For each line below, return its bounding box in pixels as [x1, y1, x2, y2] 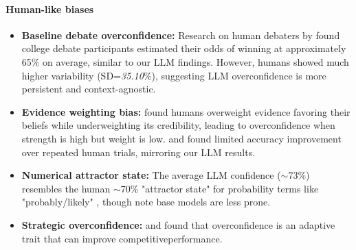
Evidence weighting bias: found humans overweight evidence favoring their [21, 104, 351, 118]
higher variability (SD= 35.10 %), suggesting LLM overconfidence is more [21, 68, 326, 82]
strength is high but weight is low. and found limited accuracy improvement [21, 131, 342, 145]
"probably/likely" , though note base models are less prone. [21, 195, 271, 209]
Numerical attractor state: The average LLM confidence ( [21, 168, 281, 182]
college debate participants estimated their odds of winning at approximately [21, 41, 346, 55]
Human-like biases [5, 1, 94, 16]
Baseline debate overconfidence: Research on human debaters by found [21, 27, 340, 42]
